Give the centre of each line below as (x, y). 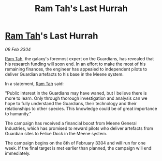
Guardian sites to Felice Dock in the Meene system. (56, 133)
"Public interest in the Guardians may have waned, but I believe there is (76, 93)
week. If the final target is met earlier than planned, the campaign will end (78, 148)
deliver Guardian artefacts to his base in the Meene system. (64, 74)
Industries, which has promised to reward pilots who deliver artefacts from (79, 128)
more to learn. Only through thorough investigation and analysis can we (76, 98)
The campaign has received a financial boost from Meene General (71, 123)
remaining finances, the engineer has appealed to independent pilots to (76, 69)
